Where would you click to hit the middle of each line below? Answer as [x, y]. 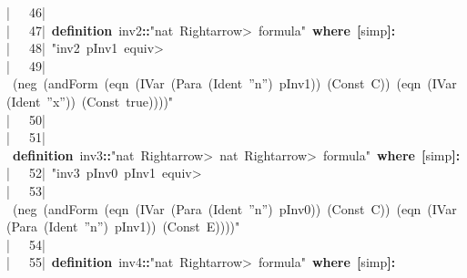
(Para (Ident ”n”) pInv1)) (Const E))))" [123, 227]
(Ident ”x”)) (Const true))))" [90, 101]
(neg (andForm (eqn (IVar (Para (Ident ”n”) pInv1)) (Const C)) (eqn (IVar [235, 83]
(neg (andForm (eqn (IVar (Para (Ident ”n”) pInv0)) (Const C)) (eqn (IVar [235, 208]
